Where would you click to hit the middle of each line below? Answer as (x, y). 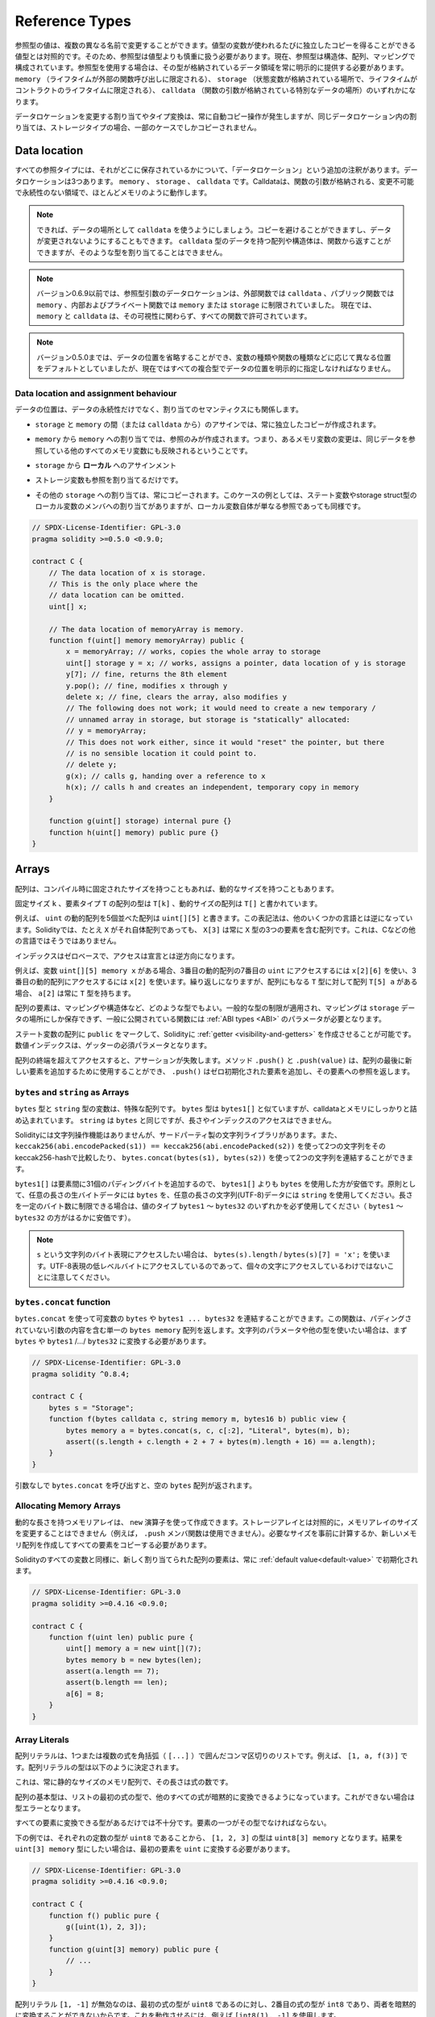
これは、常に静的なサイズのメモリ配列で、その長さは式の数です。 (124, 1782)
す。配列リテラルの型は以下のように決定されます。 (99, 1767)
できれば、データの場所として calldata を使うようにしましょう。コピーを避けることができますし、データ (214, 229)
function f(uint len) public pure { (121, 1637)
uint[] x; (68, 606)
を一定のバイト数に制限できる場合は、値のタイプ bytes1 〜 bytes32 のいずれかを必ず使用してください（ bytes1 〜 (209, 1206)
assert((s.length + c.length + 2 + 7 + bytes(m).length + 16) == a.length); (221, 1441)
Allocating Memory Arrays (68, 1506)
